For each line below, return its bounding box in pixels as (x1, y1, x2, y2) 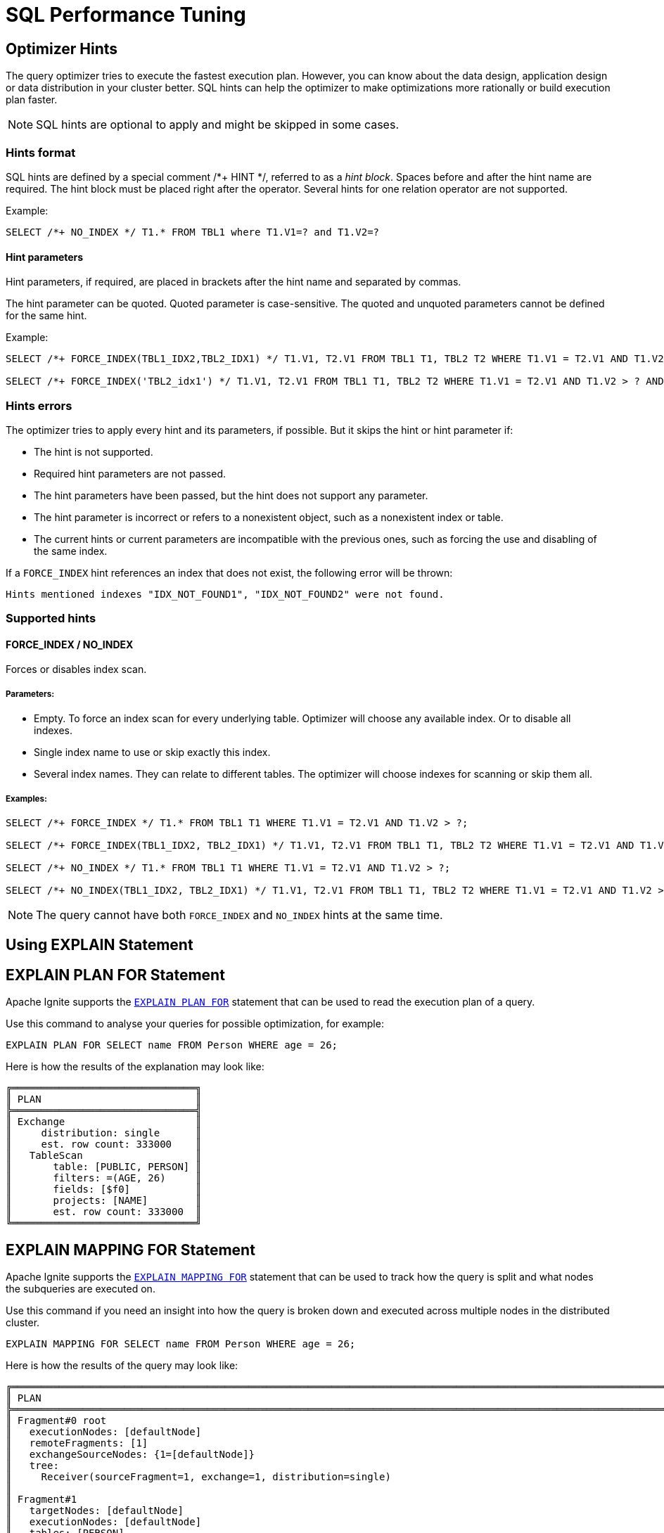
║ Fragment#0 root (6, 1415, 107, 1427)
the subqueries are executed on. (6, 1283, 155, 1295)
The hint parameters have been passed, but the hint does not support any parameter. (34, 489, 428, 501)
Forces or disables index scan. (6, 663, 147, 676)
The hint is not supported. (34, 445, 153, 458)
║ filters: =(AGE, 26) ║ (6, 1172, 202, 1184)
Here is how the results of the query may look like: (6, 1359, 238, 1372)
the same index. (34, 544, 108, 557)
